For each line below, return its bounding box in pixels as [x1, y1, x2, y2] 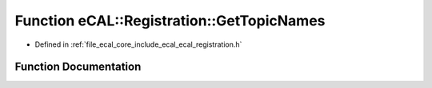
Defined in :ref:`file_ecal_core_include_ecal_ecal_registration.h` [34, 40, 242, 49]
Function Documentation [14, 60, 142, 74]
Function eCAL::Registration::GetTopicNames [14, 12, 326, 29]
